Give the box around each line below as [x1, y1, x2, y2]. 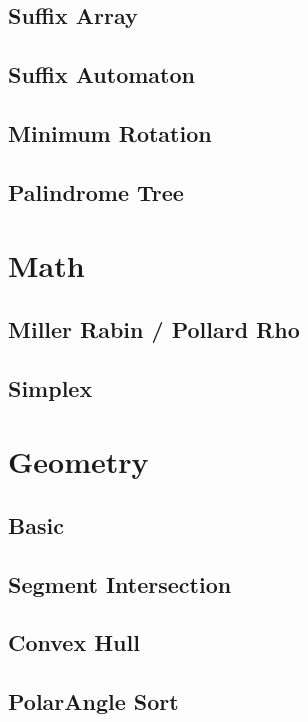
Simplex [8, 372, 93, 403]
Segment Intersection [8, 568, 232, 599]
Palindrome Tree [8, 176, 184, 207]
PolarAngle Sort [8, 686, 179, 717]
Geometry [8, 441, 149, 482]
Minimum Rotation [8, 117, 212, 148]
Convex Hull [8, 627, 140, 658]
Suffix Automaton [8, 59, 195, 90]
